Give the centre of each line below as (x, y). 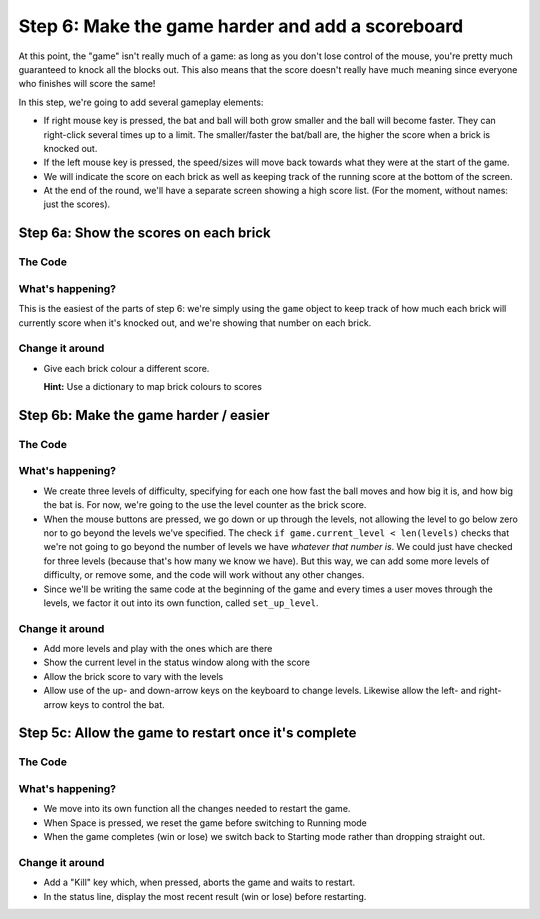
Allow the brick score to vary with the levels (133, 676)
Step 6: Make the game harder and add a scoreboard (241, 26)
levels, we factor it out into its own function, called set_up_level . (181, 602)
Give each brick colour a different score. (126, 368)
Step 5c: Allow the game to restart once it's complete (187, 733)
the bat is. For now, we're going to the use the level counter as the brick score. (205, 505)
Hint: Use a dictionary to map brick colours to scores (152, 387)
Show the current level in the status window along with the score (176, 662)
